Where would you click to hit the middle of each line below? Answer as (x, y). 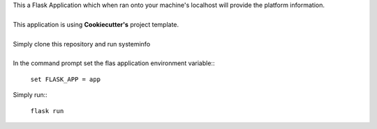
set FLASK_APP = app (66, 79)
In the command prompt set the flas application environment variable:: (114, 63)
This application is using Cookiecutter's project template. (96, 24)
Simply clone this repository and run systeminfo (82, 44)
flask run (47, 111)
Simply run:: (30, 95)
